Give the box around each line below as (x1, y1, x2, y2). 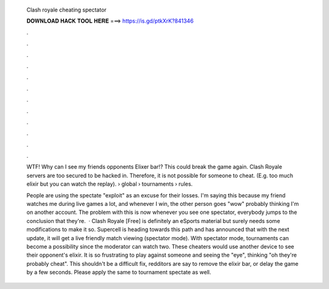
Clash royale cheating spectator (26, 6, 107, 13)
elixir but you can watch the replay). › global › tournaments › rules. (26, 180, 193, 188)
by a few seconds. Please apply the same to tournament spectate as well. (26, 269, 211, 276)
